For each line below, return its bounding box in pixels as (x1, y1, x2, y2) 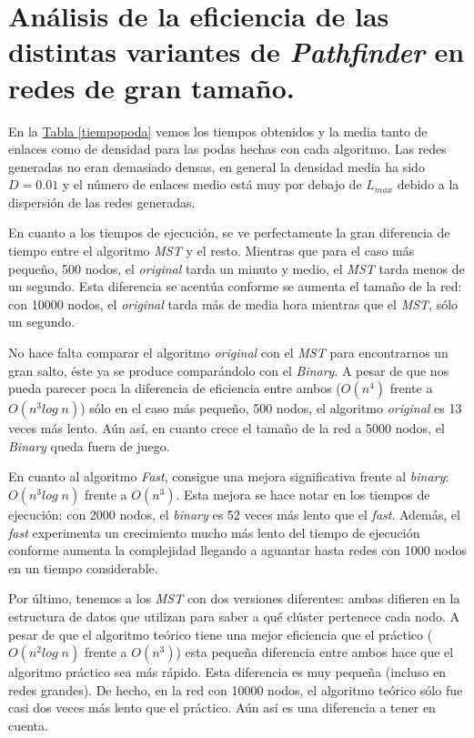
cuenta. (8, 715, 48, 734)
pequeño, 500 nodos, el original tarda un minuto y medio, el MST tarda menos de (8, 258, 465, 278)
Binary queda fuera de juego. (8, 436, 170, 455)
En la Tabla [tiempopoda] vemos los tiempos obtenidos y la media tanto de (8, 121, 428, 140)
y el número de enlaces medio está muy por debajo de (62, 175, 362, 194)
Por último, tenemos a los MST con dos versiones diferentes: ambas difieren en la (8, 589, 460, 608)
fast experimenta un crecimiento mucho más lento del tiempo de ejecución (8, 522, 420, 541)
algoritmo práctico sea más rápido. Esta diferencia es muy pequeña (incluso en (8, 662, 446, 682)
